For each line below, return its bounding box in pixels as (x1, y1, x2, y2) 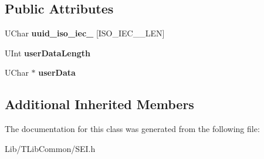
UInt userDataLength (5, 46, 90, 59)
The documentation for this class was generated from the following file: (5, 123, 260, 135)
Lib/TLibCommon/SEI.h (5, 142, 96, 154)
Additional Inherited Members (5, 95, 194, 113)
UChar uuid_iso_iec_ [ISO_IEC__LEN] (5, 27, 165, 39)
